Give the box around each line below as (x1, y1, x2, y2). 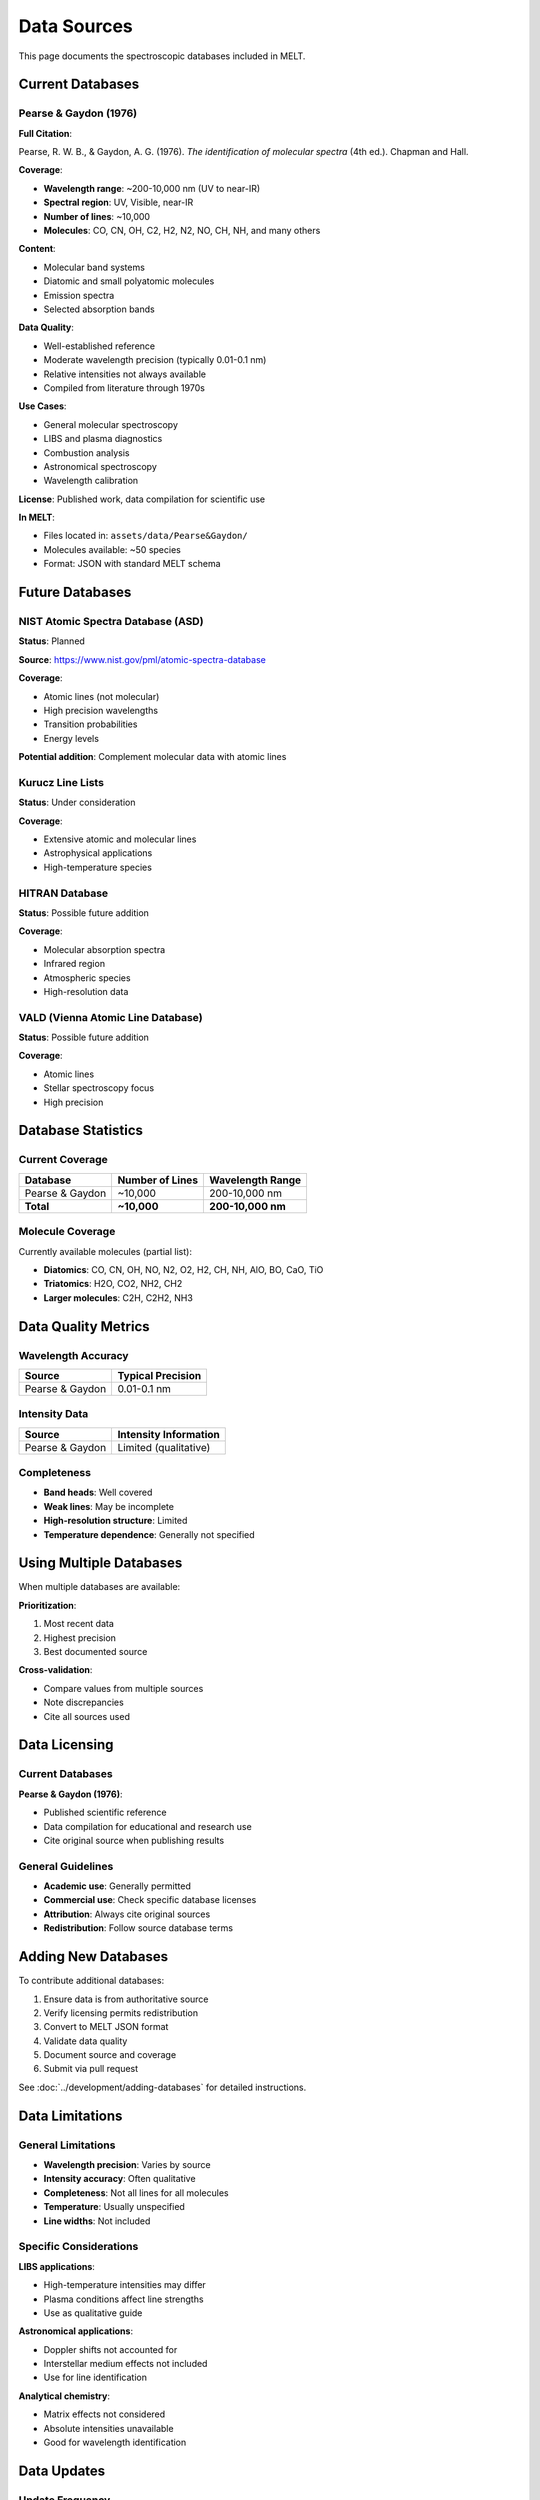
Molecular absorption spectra (43, 943, 166, 955)
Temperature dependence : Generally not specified (43, 1528, 255, 1540)
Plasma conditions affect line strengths (43, 2293, 204, 2305)
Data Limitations (18, 2107, 123, 2124)
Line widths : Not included (43, 2215, 151, 2227)
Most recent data (43, 1618, 115, 1630)
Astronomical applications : (18, 2325, 134, 2337)
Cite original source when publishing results (43, 1834, 225, 1846)
